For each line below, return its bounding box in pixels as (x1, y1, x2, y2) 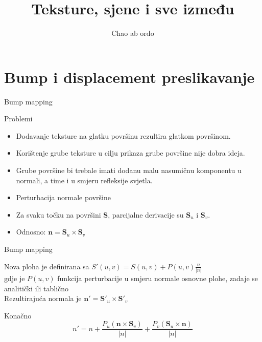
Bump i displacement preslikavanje (4, 66, 255, 87)
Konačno (4, 310, 32, 320)
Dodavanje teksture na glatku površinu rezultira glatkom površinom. (16, 130, 231, 141)
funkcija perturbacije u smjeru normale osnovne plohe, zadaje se (57, 272, 258, 283)
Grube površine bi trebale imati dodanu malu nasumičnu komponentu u (16, 165, 242, 176)
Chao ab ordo (111, 28, 154, 38)
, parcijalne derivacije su (108, 209, 184, 220)
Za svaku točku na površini (16, 209, 101, 220)
